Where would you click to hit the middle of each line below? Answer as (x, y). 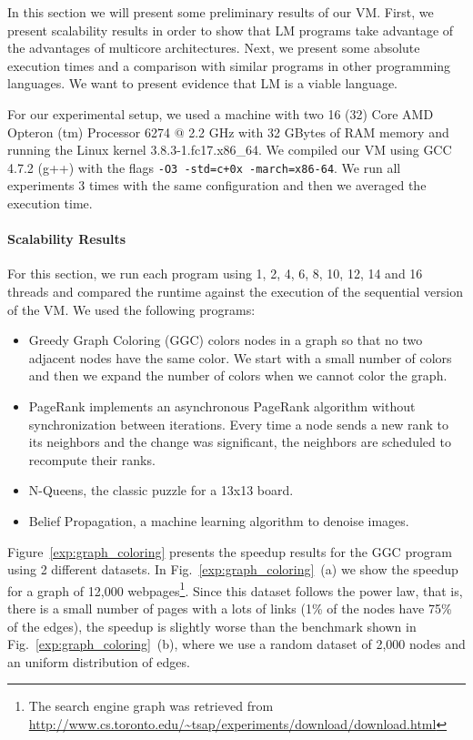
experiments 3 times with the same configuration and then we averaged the (217, 185)
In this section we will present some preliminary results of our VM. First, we (221, 12)
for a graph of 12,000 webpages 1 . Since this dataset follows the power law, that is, (235, 589)
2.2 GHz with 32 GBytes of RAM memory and (319, 132)
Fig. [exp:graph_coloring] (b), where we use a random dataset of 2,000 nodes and (236, 644)
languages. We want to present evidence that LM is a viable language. (203, 83)
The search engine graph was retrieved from (151, 706)
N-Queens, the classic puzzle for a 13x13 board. (161, 490)
